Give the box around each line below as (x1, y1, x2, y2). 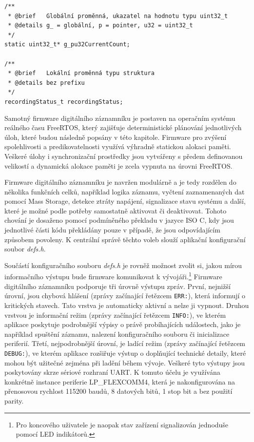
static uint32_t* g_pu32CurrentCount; (4, 41, 130, 48)
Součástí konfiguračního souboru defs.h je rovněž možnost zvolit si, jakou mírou (4, 260, 242, 270)
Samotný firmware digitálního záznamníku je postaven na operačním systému (4, 113, 235, 123)
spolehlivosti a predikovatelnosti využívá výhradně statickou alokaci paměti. (4, 141, 231, 152)
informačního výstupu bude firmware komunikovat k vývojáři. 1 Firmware (4, 270, 222, 282)
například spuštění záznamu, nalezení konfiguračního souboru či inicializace (4, 328, 230, 339)
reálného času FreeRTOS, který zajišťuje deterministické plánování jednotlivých (4, 122, 242, 133)
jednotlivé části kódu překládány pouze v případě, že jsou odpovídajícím (4, 225, 220, 235)
